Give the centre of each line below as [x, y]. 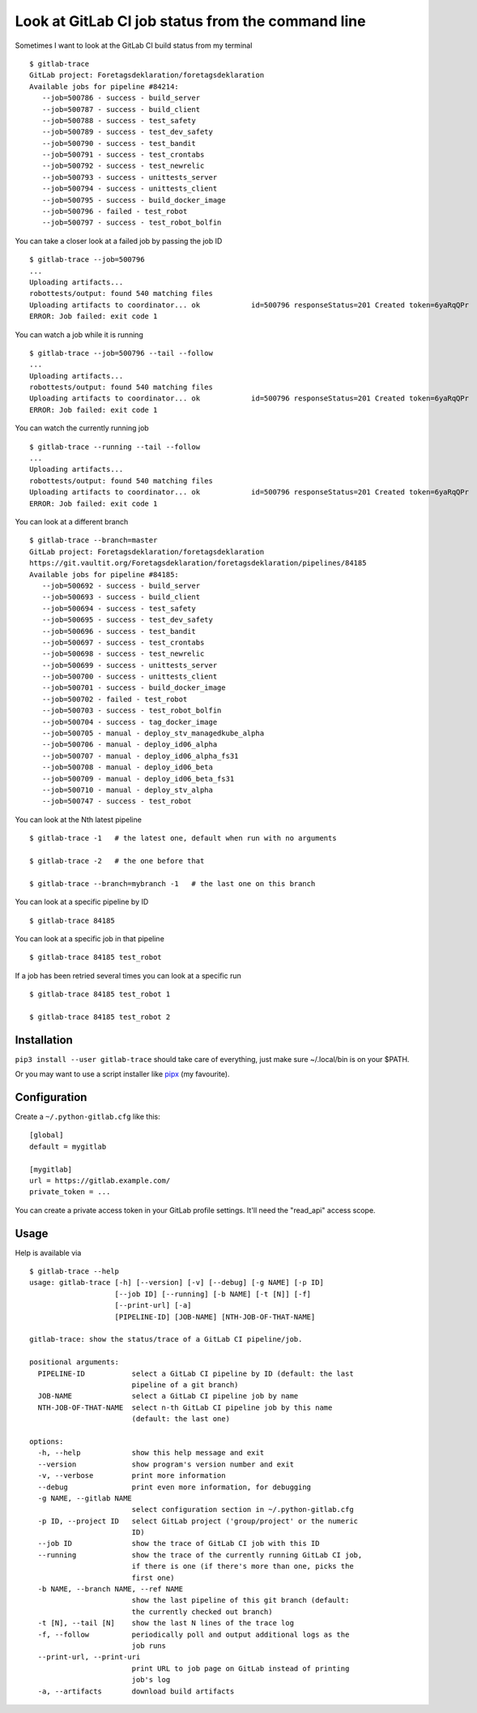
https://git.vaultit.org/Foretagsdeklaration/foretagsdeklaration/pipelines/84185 [198, 563]
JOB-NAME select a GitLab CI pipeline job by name [168, 1396]
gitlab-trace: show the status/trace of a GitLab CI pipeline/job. [166, 1339]
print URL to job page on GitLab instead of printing [241, 1668]
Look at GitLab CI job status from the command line [190, 21]
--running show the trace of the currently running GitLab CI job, [200, 1555]
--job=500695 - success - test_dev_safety [128, 620]
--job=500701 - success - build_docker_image [134, 688]
